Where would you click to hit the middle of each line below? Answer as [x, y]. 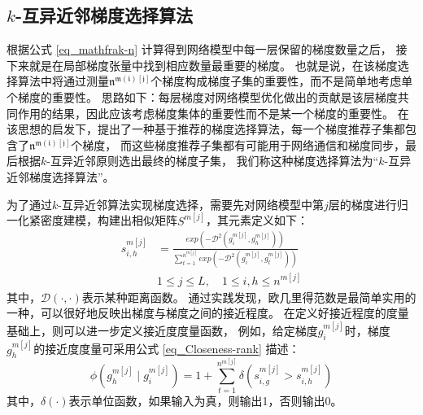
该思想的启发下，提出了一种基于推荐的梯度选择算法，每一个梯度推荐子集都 [206, 129]
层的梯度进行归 [368, 204]
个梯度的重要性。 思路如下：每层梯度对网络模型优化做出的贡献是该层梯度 [202, 96]
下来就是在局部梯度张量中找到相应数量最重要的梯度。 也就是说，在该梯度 [202, 65]
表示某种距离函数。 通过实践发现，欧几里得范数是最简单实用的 [249, 297]
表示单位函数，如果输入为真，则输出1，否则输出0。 [205, 400]
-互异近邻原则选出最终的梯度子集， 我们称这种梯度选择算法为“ [213, 161]
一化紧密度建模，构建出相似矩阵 [92, 220]
